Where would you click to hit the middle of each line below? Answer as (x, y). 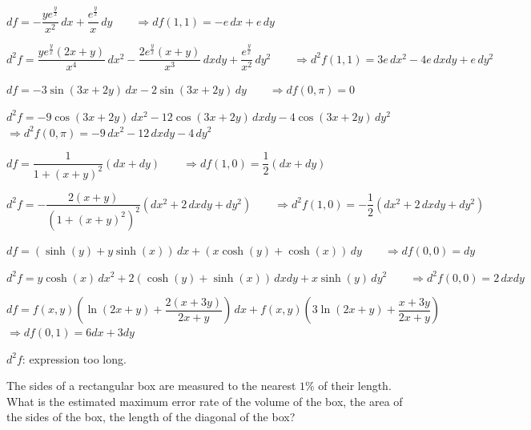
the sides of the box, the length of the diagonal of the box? (151, 417)
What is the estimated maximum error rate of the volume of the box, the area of (205, 401)
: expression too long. (74, 358)
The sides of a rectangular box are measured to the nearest (151, 386)
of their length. (355, 386)
